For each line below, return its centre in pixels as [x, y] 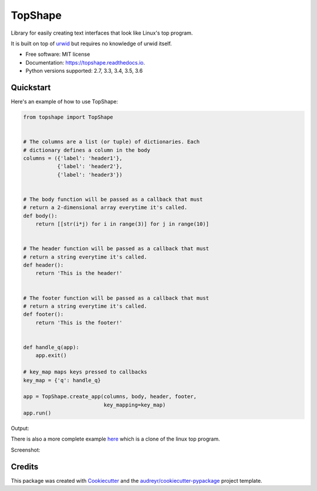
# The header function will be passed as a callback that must [116, 249]
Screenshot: [26, 450]
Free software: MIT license [58, 54]
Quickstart [31, 87]
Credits [25, 467]
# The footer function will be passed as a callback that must [116, 298]
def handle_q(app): [51, 347]
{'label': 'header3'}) [90, 174]
